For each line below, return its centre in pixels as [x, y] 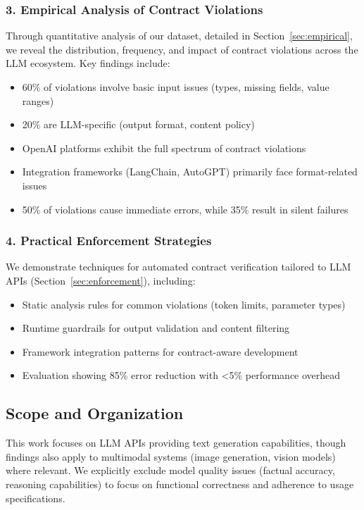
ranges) [38, 100]
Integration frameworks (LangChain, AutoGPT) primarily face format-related [190, 172]
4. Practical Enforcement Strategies [109, 241]
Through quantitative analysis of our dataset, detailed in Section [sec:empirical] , [179, 36]
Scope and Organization [95, 413]
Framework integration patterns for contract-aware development [160, 351]
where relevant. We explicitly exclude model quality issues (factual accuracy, [170, 470]
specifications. [36, 498]
